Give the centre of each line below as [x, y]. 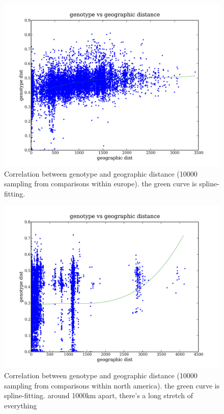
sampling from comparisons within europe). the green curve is [101, 184]
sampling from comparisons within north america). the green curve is [112, 385]
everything [21, 405]
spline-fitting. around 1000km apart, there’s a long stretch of [99, 395]
